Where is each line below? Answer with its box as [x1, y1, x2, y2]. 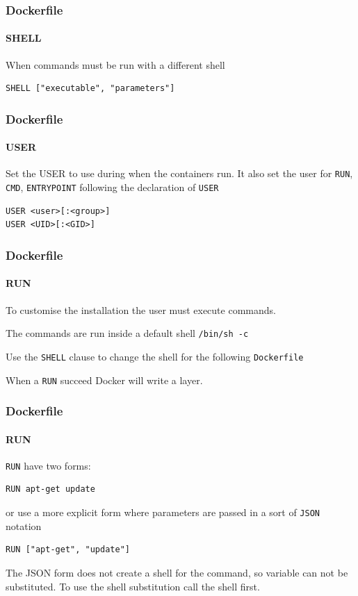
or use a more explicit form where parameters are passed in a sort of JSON [6, 505, 320, 520]
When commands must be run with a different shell [6, 57, 225, 72]
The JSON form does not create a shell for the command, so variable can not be [6, 565, 348, 579]
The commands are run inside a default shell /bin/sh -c [6, 326, 249, 340]
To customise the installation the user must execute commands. [6, 302, 276, 317]
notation [6, 518, 42, 533]
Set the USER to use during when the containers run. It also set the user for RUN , [6, 166, 353, 181]
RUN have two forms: [6, 458, 91, 472]
